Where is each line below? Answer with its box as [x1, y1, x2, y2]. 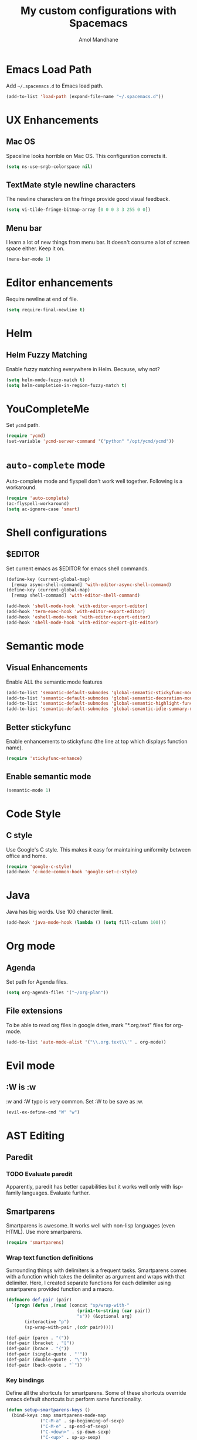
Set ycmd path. [6, 422, 40, 429]
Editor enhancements [6, 276, 113, 289]
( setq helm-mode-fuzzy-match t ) [6, 377, 85, 383]
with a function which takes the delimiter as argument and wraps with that [6, 1273, 185, 1280]
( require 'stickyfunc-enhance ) [6, 755, 83, 761]
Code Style [6, 807, 62, 820]
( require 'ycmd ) [6, 433, 46, 439]
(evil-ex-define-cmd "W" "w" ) [6, 1109, 80, 1115]
